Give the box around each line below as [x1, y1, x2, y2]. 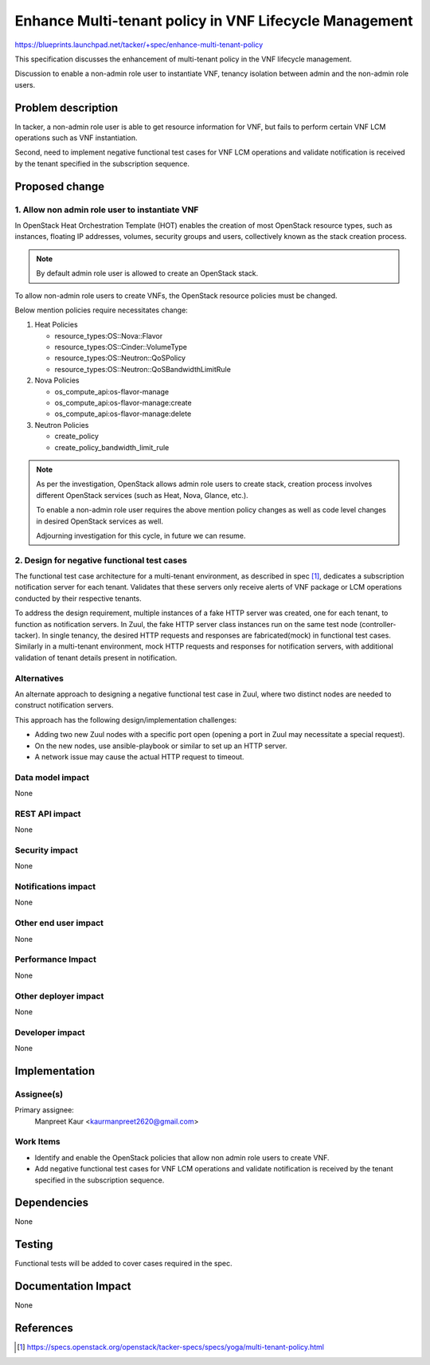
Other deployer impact [14, 990, 104, 1002]
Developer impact [14, 1026, 85, 1037]
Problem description [14, 100, 119, 115]
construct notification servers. [14, 700, 114, 710]
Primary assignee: [14, 1105, 75, 1115]
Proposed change [14, 179, 105, 193]
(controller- [359, 619, 397, 629]
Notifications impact [14, 881, 96, 892]
